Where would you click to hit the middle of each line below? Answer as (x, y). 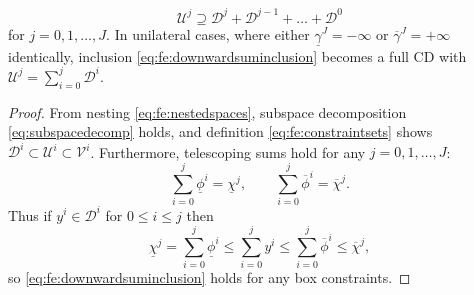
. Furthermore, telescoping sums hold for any (228, 151)
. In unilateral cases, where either (208, 33)
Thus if (30, 214)
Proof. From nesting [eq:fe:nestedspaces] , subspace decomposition (207, 111)
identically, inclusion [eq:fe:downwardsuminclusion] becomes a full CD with (237, 55)
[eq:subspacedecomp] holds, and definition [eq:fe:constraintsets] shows (220, 131)
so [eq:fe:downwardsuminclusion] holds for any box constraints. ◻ (209, 277)
